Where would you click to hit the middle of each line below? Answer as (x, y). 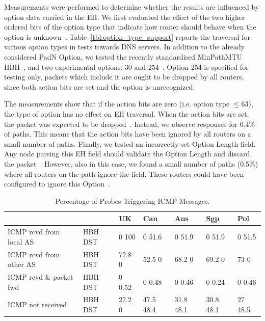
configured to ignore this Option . (57, 184)
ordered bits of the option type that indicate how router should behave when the (130, 27)
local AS (21, 241)
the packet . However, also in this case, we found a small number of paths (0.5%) (131, 163)
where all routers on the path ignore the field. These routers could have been (124, 173)
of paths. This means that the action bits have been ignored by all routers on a (128, 134)
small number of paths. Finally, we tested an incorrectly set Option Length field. (130, 143)
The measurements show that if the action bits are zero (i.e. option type (117, 104)
